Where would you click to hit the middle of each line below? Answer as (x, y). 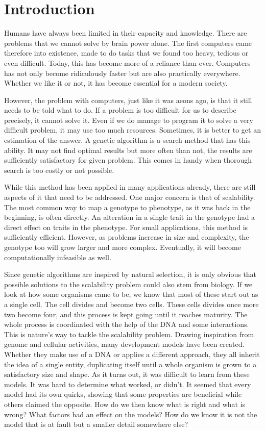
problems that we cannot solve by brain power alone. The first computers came (128, 43)
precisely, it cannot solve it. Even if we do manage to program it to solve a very (129, 120)
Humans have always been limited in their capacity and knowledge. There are (126, 33)
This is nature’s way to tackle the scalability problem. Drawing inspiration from (129, 334)
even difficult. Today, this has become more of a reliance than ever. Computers (127, 62)
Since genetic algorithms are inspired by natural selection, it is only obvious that (130, 274)
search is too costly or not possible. (59, 170)
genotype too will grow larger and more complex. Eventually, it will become (123, 247)
